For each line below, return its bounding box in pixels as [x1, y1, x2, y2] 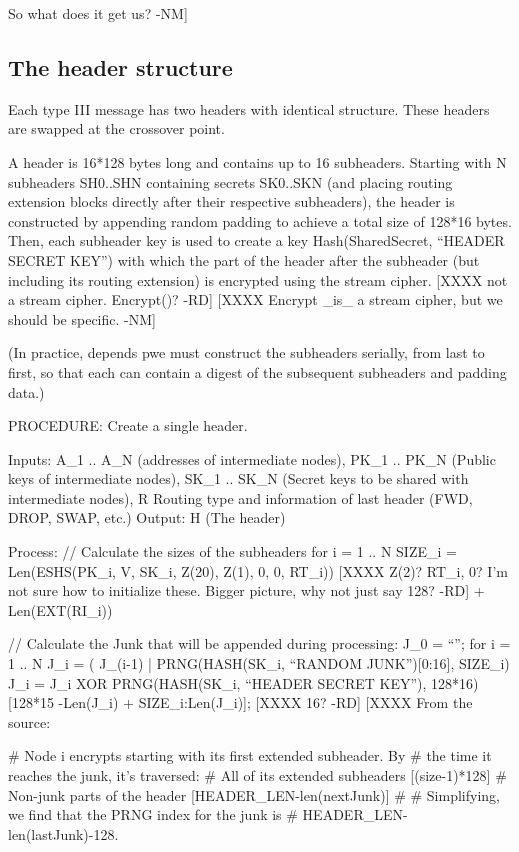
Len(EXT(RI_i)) [8, 599, 113, 620]
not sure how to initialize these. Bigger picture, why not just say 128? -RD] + [8, 580, 485, 601]
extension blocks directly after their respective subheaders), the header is [8, 191, 455, 212]
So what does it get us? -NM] [8, 3, 188, 23]
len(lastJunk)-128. [8, 823, 119, 844]
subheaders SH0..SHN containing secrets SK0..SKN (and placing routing [8, 171, 453, 192]
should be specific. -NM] [8, 308, 156, 329]
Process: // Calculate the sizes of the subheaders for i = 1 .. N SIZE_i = [8, 541, 457, 562]
